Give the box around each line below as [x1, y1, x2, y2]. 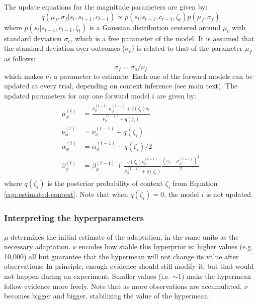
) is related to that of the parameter [131, 43, 243, 53]
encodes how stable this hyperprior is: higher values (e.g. [78, 241, 253, 252]
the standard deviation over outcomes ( [4, 43, 125, 53]
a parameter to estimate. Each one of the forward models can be [54, 70, 253, 81]
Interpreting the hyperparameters [4, 212, 144, 224]
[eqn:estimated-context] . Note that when [4, 189, 128, 199]
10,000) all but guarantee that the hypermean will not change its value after [4, 251, 239, 261]
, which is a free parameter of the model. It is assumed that [70, 33, 254, 43]
